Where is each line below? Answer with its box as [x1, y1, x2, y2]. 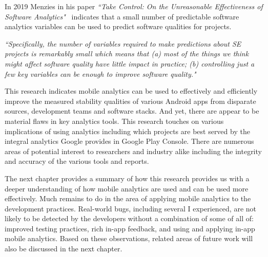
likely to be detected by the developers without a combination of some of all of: [5, 213, 254, 224]
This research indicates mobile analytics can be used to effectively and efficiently [5, 85, 258, 96]
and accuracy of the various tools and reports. [5, 156, 149, 166]
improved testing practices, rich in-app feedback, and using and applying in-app [5, 223, 255, 233]
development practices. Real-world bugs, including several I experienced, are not [5, 203, 256, 213]
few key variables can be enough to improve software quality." [5, 68, 196, 79]
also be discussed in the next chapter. [5, 243, 122, 254]
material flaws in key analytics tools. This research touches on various [5, 115, 224, 126]
